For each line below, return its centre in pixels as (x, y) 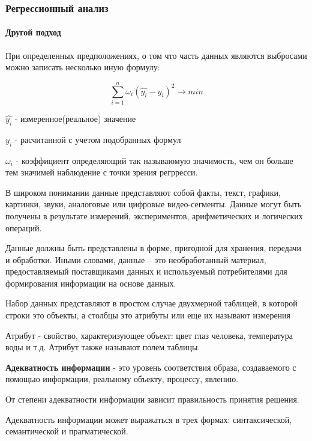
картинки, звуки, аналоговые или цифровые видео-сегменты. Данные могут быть (154, 204)
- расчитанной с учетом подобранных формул (98, 139)
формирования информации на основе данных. (91, 283)
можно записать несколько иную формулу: (83, 67)
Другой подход (33, 32)
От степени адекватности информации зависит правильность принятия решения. (152, 399)
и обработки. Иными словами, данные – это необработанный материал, (136, 259)
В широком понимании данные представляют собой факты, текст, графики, (143, 192)
